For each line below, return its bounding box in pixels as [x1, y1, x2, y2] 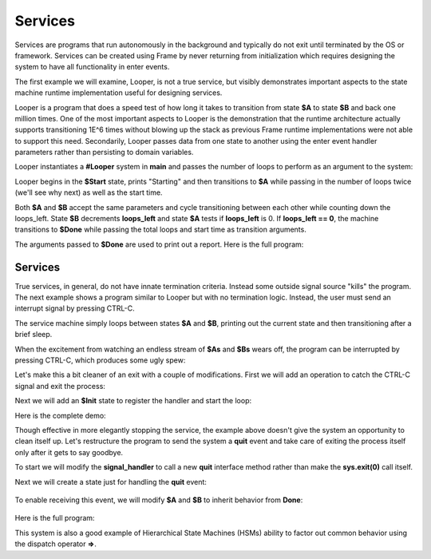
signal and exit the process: [14, 381, 105, 391]
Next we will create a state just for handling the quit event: [14, 477, 208, 486]
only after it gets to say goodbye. [14, 447, 124, 457]
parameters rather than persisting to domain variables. [14, 148, 194, 157]
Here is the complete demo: [14, 410, 107, 420]
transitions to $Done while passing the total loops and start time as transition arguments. [14, 224, 306, 235]
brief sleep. [14, 330, 53, 339]
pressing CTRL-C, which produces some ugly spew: [14, 355, 186, 365]
